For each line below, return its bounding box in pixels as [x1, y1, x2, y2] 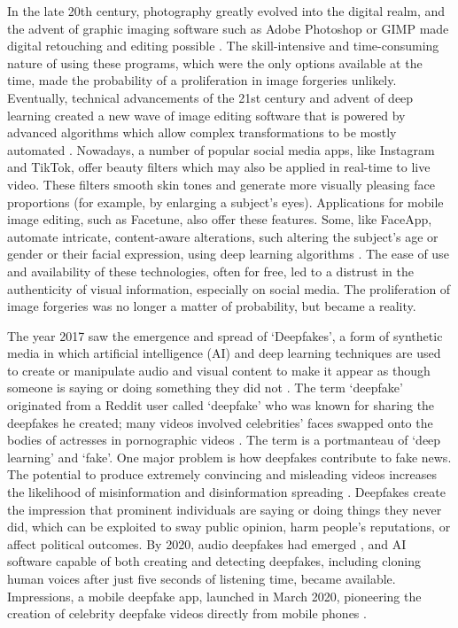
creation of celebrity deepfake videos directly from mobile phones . [7, 604, 367, 623]
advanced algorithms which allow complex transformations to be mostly [7, 123, 397, 142]
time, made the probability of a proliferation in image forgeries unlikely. [7, 71, 397, 89]
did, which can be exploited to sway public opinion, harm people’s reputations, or [7, 517, 451, 536]
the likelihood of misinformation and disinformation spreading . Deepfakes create [7, 483, 446, 501]
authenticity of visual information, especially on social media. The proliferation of [7, 279, 451, 298]
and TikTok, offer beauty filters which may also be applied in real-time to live [7, 158, 431, 176]
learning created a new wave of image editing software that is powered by [7, 105, 406, 124]
